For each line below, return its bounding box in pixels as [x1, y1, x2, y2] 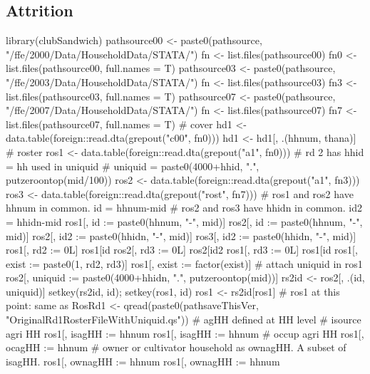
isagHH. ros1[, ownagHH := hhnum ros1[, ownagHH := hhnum [6, 353, 280, 368]
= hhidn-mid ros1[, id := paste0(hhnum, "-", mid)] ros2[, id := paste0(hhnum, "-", [6, 214, 363, 229]
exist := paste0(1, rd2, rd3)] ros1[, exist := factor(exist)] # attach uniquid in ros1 [6, 256, 363, 271]
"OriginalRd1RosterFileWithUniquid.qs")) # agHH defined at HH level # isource [6, 312, 361, 327]
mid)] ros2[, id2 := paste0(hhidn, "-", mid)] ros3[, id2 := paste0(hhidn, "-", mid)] [6, 228, 356, 243]
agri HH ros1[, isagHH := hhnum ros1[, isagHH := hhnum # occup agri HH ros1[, [6, 326, 364, 341]
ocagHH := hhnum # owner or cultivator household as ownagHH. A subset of [6, 340, 346, 355]
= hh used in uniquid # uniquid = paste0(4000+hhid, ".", [6, 158, 259, 173]
